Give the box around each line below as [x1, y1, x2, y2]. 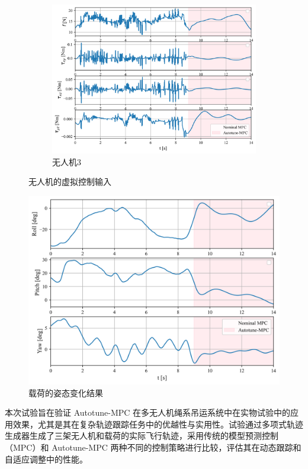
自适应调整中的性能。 [5, 452, 88, 465]
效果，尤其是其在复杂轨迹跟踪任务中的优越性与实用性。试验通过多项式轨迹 [12, 417, 303, 430]
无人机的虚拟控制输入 [28, 175, 111, 188]
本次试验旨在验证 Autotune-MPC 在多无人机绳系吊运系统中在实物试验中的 [5, 406, 291, 419]
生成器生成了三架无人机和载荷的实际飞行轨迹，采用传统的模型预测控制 [5, 429, 278, 442]
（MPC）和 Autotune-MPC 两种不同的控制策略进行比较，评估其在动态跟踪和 [5, 441, 301, 454]
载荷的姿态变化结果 [28, 386, 103, 399]
